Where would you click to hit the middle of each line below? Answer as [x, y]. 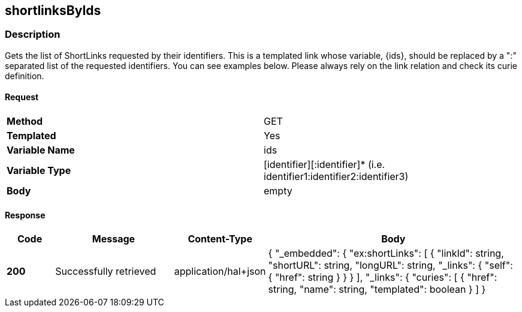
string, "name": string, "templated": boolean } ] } [377, 289]
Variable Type [39, 171]
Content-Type [220, 239]
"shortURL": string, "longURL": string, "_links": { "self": [390, 265]
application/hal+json [220, 271]
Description [33, 34]
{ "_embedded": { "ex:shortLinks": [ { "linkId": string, [386, 253]
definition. [25, 76]
